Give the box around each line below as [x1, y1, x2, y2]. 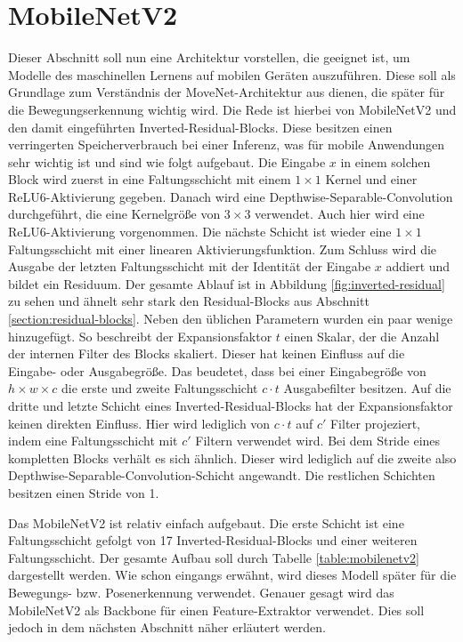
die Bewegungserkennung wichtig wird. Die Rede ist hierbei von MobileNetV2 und [8, 100, 457, 118]
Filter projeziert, [329, 413, 421, 432]
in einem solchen [340, 152, 431, 171]
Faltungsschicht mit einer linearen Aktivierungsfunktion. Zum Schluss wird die [8, 239, 437, 258]
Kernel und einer [325, 170, 418, 189]
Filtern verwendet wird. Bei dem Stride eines [195, 431, 441, 450]
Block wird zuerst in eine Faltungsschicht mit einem [8, 170, 291, 189]
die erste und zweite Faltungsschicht [61, 379, 258, 397]
